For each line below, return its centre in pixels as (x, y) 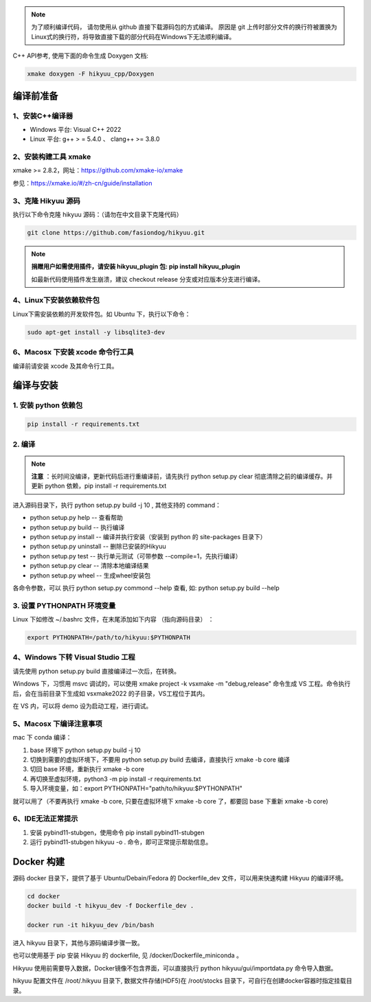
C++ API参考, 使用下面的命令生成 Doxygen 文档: (81, 56)
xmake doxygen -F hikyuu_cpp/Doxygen (91, 74)
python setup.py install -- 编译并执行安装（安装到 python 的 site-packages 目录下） (148, 537)
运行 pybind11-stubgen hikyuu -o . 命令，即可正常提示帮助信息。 (121, 842)
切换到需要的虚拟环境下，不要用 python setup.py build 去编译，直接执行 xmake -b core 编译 (160, 760)
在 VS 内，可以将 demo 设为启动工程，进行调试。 (82, 706)
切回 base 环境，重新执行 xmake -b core (87, 769)
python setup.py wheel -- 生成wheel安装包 (90, 575)
